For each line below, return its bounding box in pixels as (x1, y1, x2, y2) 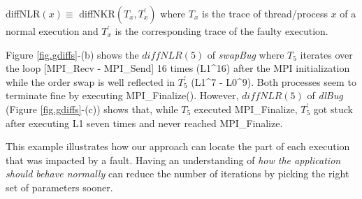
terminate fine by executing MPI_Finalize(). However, (6, 88, 239, 103)
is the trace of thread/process (201, 6, 328, 20)
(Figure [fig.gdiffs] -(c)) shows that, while (6, 101, 178, 116)
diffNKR (79, 6, 115, 20)
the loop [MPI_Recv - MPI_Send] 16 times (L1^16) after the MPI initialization (6, 61, 350, 75)
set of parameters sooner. (6, 179, 113, 194)
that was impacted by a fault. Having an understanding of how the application (6, 152, 341, 167)
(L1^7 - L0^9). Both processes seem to (191, 74, 356, 89)
